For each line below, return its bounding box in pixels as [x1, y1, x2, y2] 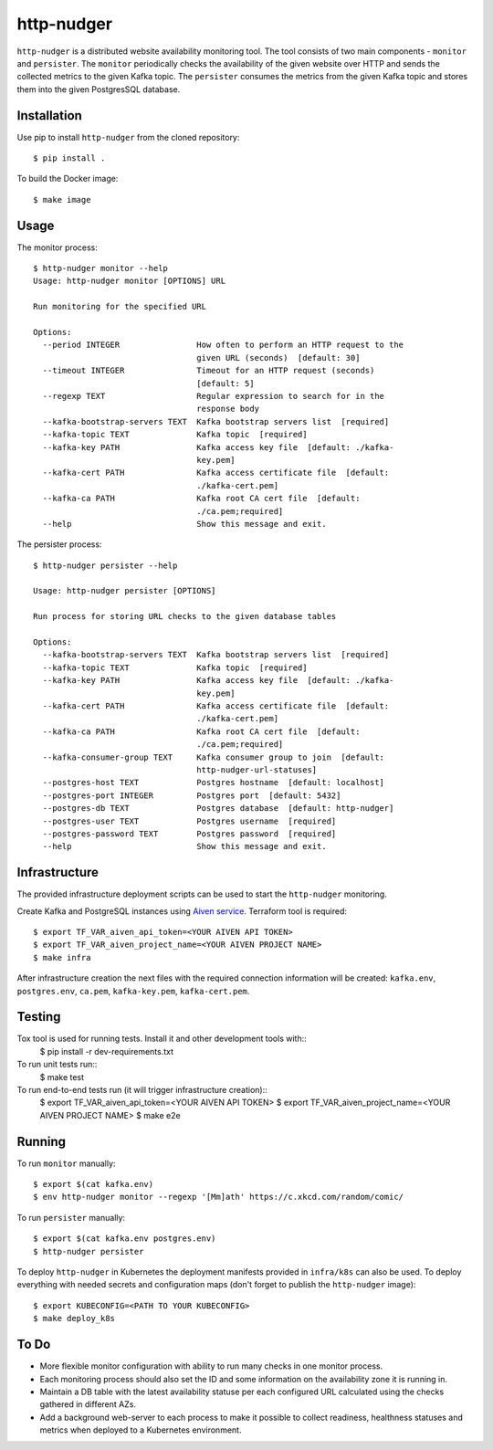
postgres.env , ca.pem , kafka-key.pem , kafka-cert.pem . [16, 985, 250, 996]
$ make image [33, 194, 91, 205]
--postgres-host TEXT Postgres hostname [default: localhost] [42, 777, 385, 788]
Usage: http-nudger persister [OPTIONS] [33, 585, 216, 596]
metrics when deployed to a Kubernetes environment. [39, 1424, 242, 1435]
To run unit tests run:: [16, 1059, 98, 1070]
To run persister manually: [16, 1212, 126, 1223]
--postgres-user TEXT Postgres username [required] [42, 815, 337, 826]
